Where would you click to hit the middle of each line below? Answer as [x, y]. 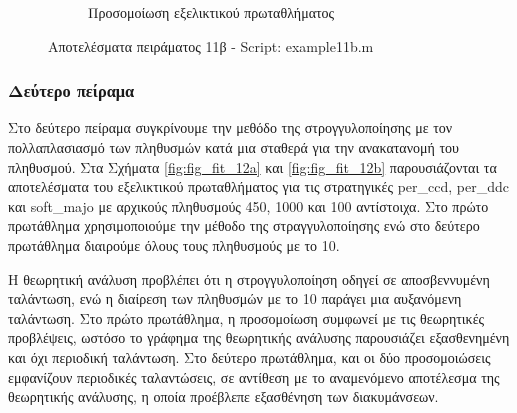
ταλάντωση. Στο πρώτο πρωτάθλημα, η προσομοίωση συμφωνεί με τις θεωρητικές [246, 317]
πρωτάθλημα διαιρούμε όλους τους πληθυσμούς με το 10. [174, 244]
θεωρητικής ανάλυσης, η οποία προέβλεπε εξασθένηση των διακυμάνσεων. [223, 396]
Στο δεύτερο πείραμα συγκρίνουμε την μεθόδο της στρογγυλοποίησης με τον [230, 127]
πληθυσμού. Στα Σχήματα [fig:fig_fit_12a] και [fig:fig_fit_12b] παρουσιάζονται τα [252, 166]
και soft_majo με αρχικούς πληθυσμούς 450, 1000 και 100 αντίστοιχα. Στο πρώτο [248, 205]
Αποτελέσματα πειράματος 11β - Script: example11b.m [211, 45]
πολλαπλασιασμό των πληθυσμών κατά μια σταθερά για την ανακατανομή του [234, 147]
